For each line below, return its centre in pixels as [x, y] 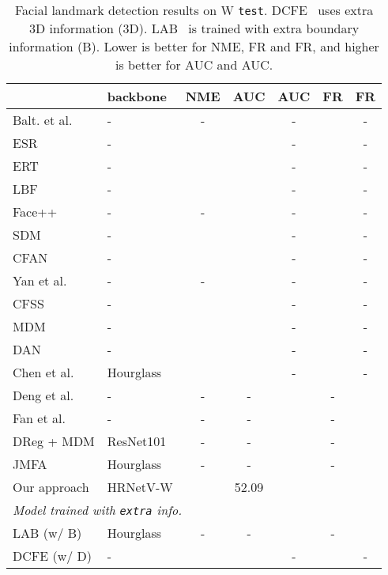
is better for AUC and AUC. [194, 64]
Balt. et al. [43, 120]
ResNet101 [137, 441]
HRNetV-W [140, 487]
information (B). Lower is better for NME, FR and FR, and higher [194, 46]
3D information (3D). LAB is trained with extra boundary [194, 28]
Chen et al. [43, 372]
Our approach [51, 487]
